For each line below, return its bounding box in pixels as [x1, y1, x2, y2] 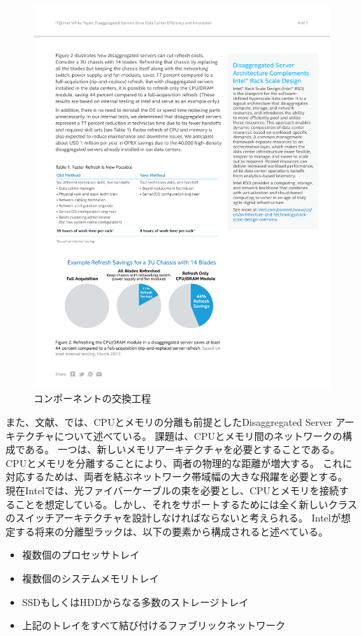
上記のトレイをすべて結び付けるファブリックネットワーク [22, 618, 286, 633]
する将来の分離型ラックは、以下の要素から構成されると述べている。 [15, 524, 328, 538]
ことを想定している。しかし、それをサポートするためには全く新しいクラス [15, 496, 358, 511]
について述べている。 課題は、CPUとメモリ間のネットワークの [54, 428, 342, 443]
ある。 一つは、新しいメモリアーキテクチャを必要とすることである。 [24, 442, 340, 457]
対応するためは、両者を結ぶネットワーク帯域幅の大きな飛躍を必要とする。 [6, 469, 348, 484]
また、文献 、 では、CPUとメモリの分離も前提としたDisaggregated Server [6, 415, 333, 429]
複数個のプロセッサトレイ [22, 547, 140, 562]
